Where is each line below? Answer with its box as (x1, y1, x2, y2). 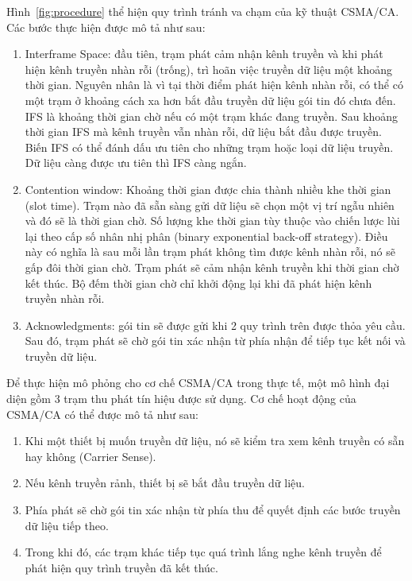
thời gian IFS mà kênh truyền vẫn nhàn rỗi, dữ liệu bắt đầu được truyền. (25, 123, 382, 140)
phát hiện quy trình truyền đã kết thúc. (25, 559, 218, 575)
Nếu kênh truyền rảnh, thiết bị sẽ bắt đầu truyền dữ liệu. (25, 474, 305, 491)
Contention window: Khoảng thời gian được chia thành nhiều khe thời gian (25, 180, 391, 197)
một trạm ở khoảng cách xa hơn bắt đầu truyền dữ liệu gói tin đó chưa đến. (25, 91, 396, 108)
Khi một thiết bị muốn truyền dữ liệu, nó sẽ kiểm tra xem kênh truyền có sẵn (25, 432, 405, 449)
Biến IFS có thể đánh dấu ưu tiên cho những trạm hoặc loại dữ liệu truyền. (25, 138, 394, 155)
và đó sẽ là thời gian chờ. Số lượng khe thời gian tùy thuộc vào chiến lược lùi (25, 212, 400, 229)
